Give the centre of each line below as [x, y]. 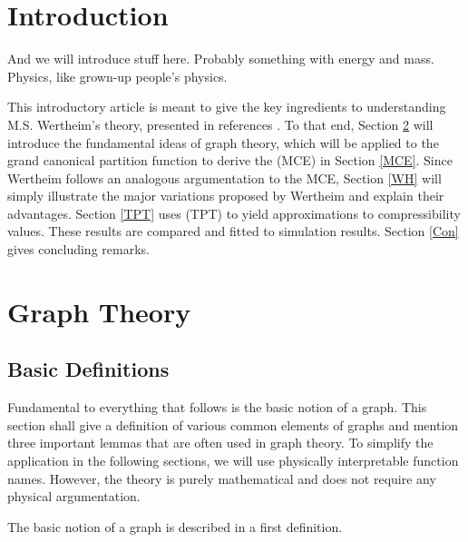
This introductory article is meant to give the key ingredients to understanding [227, 107]
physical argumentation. [74, 496]
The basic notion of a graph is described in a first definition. [175, 526]
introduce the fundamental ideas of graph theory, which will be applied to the [223, 142]
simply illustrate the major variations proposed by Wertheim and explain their [226, 196]
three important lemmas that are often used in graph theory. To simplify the [220, 443]
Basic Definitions [88, 369]
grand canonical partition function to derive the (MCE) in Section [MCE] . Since [230, 160]
